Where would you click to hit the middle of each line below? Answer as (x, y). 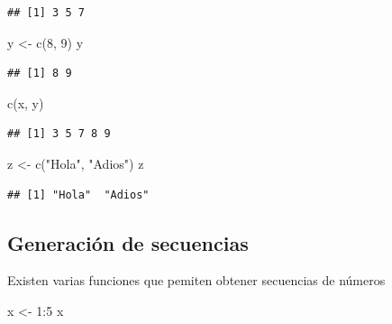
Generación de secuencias (128, 242)
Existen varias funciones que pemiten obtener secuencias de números (196, 280)
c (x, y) (26, 102)
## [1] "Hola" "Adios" (78, 194)
